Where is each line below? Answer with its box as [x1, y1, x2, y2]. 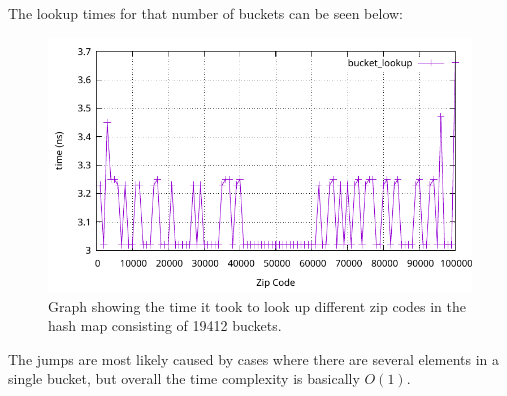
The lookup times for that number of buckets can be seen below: [8, 3, 404, 23]
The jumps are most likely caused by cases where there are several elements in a [8, 348, 500, 369]
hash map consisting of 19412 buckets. [48, 315, 282, 336]
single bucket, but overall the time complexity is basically [8, 368, 360, 389]
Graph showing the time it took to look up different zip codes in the [48, 295, 466, 316]
